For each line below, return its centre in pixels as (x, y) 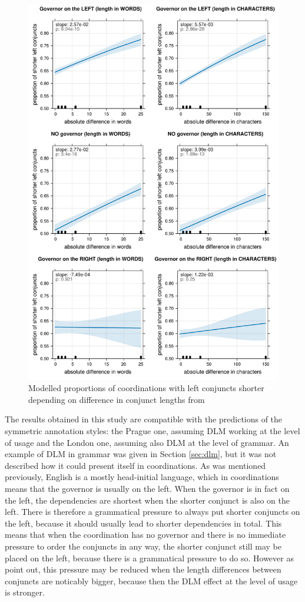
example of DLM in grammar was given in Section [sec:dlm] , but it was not (141, 454)
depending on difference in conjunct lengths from (117, 399)
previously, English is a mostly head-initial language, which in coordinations (142, 477)
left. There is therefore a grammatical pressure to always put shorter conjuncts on (152, 512)
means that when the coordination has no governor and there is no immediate (145, 535)
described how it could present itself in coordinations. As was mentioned (135, 465)
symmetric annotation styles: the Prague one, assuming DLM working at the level (152, 430)
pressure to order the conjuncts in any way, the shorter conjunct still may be (143, 546)
